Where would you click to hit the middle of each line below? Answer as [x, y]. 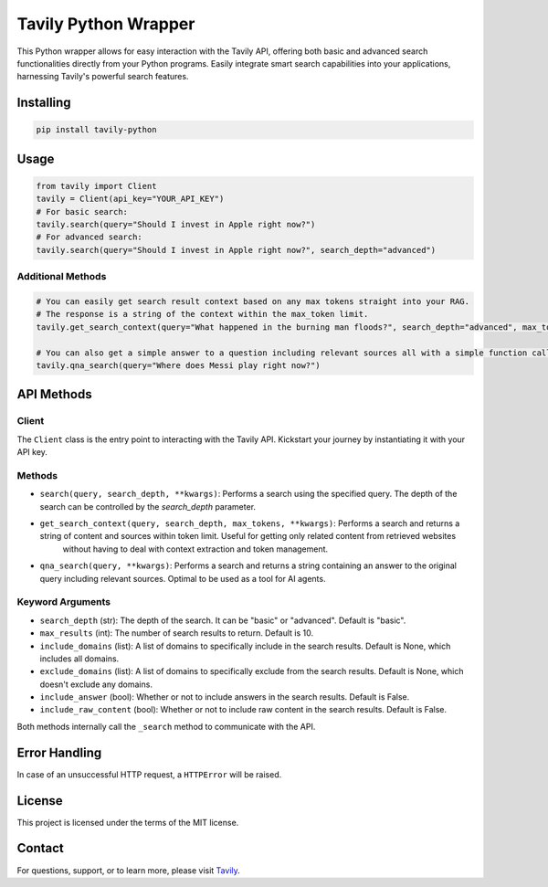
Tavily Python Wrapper [106, 24]
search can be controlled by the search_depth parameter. [148, 506]
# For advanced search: [90, 237]
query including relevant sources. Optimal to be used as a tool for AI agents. [183, 578]
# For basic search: [82, 211]
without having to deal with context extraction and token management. [195, 549]
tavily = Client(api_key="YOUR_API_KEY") [130, 199]
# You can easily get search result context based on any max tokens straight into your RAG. [253, 302]
